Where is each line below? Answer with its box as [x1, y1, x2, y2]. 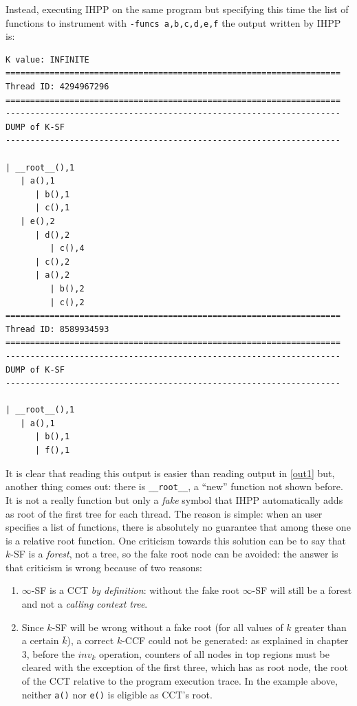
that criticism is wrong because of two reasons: [6, 560, 202, 574]
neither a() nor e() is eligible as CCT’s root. [21, 687, 213, 701]
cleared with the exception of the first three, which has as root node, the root [21, 660, 348, 674]
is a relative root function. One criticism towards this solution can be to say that [6, 533, 346, 547]
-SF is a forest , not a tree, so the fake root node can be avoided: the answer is [10, 547, 338, 561]
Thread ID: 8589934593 [6, 324, 109, 334]
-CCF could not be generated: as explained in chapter [122, 633, 349, 648]
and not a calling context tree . [21, 597, 148, 611]
